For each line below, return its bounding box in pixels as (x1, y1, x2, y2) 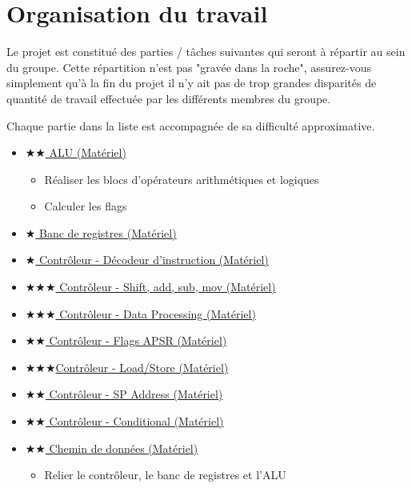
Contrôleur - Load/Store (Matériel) (55, 358, 229, 375)
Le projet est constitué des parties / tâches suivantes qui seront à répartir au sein (6, 43, 406, 60)
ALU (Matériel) (49, 144, 126, 161)
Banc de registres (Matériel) (39, 224, 177, 241)
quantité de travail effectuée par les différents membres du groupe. (6, 90, 331, 106)
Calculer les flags (44, 198, 127, 214)
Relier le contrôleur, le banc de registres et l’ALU (44, 466, 286, 483)
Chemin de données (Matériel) (49, 439, 198, 456)
